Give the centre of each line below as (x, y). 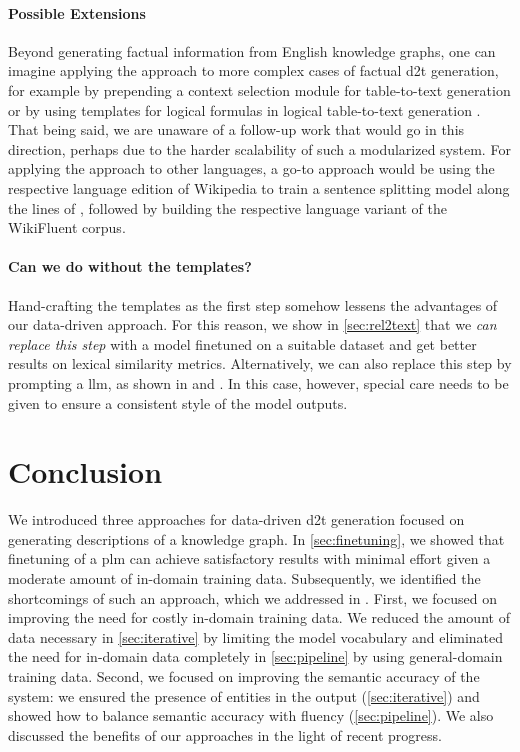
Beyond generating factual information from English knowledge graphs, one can (252, 50)
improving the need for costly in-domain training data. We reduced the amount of (259, 617)
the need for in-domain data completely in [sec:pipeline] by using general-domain (255, 656)
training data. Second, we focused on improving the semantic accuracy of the (244, 675)
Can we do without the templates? (130, 266)
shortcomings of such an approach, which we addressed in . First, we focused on (252, 597)
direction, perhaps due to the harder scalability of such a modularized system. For (259, 148)
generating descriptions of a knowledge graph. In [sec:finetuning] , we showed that (256, 538)
